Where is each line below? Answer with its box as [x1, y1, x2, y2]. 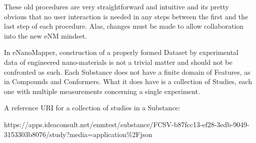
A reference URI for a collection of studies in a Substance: [4, 102, 180, 113]
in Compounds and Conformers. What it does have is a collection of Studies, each [4, 76, 252, 87]
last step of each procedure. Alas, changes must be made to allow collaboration [4, 21, 244, 31]
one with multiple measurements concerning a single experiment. [4, 86, 200, 96]
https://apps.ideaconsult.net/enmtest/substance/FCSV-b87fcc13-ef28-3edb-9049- [4, 119, 250, 129]
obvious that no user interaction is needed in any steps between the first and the [4, 11, 248, 21]
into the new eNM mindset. [4, 30, 87, 41]
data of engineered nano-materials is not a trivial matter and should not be [4, 56, 233, 67]
